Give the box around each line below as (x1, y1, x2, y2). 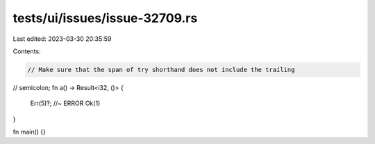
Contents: (12, 47, 41, 55)
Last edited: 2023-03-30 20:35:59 (12, 35, 112, 43)
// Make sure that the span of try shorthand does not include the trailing (27, 66, 295, 73)
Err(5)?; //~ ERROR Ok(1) (30, 99, 101, 107)
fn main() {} (12, 128, 47, 136)
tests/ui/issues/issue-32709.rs (12, 10, 198, 26)
